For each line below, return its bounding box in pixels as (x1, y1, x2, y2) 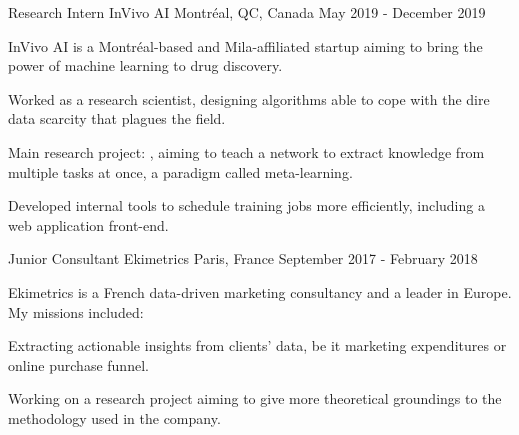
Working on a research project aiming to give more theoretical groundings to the (8, 388, 502, 409)
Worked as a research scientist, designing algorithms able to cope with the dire (8, 88, 490, 109)
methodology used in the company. (8, 407, 221, 428)
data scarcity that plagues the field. (8, 108, 226, 129)
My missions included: (8, 301, 144, 322)
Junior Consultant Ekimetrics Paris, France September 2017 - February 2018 (8, 248, 478, 269)
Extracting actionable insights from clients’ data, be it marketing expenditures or (8, 335, 507, 356)
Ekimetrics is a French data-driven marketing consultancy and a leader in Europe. (8, 281, 512, 302)
